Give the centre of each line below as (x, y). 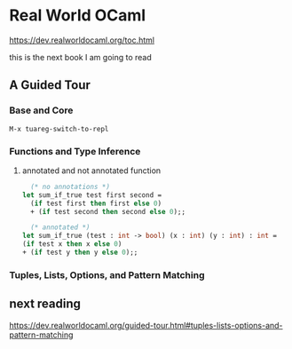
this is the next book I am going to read (81, 57)
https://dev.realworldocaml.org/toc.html (82, 40)
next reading (45, 304)
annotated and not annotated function (91, 171)
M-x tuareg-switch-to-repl (59, 129)
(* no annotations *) (71, 186)
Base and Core (41, 110)
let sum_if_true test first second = (92, 195)
